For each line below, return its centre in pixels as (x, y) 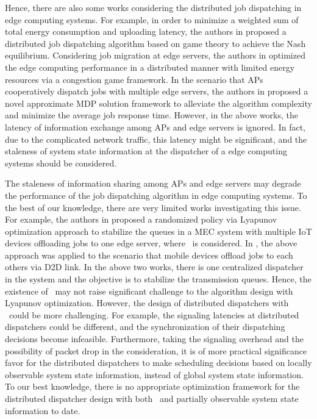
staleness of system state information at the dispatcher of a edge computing (146, 151)
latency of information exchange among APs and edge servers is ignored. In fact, (155, 127)
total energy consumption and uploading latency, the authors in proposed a (146, 31)
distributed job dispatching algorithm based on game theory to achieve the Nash (155, 43)
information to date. (43, 410)
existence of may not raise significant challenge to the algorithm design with (149, 291)
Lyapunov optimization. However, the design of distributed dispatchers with (147, 303)
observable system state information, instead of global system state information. (154, 374)
